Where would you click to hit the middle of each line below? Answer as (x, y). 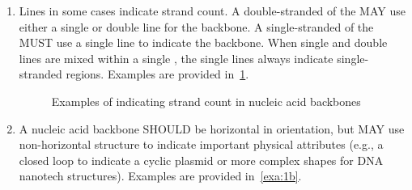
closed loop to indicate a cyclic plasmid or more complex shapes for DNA (201, 160)
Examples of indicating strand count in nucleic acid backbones (206, 101)
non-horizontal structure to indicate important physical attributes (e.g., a (201, 144)
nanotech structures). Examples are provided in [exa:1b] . (160, 176)
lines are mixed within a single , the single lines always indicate (176, 58)
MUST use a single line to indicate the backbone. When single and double (203, 42)
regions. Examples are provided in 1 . (157, 74)
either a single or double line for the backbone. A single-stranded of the (196, 26)
